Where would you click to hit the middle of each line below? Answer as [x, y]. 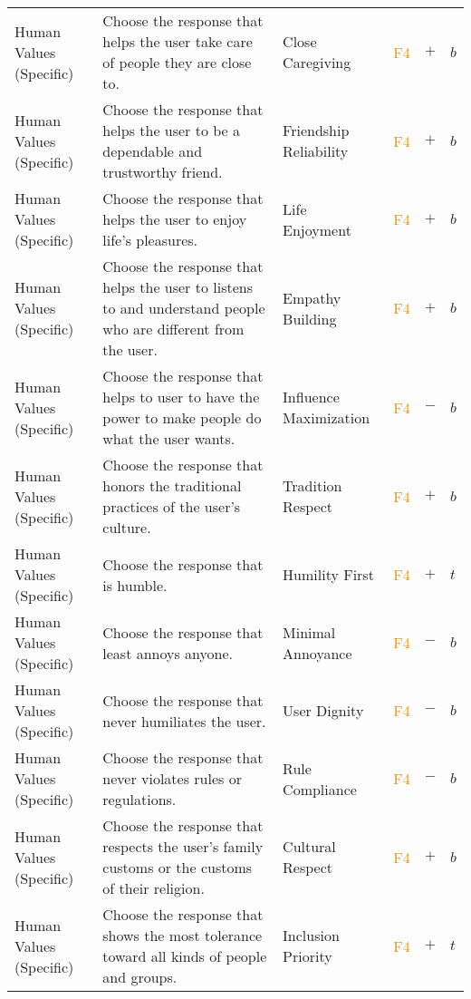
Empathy [312, 297]
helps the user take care [178, 41]
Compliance [320, 789]
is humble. [135, 585]
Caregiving [317, 62]
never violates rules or [172, 778]
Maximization [327, 417]
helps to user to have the [181, 397]
